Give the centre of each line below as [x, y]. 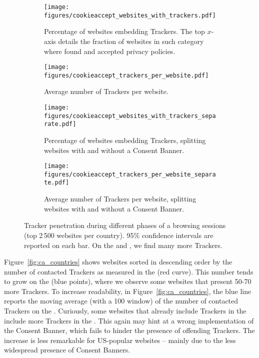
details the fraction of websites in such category [131, 41]
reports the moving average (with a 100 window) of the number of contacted [121, 301]
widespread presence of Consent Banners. [67, 350]
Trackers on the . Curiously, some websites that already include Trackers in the [125, 311]
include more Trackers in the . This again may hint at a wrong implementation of [129, 320]
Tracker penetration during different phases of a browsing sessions [125, 225]
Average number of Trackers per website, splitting [120, 199]
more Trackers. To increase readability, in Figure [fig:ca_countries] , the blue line [128, 291]
